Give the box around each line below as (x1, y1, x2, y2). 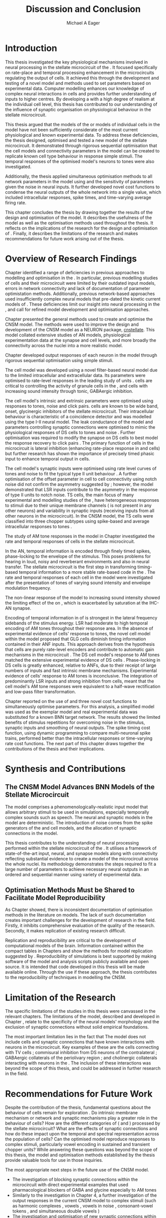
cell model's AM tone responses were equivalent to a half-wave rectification (5, 683, 161, 689)
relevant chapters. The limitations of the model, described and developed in (5, 1013, 160, 1019)
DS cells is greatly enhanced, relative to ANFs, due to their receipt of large (5, 662, 157, 668)
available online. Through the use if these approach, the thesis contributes (5, 969, 157, 975)
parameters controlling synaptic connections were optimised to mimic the (5, 424, 156, 430)
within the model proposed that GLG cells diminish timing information (5, 636, 146, 642)
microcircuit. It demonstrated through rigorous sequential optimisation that (5, 143, 157, 149)
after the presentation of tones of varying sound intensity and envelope (5, 580, 151, 586)
